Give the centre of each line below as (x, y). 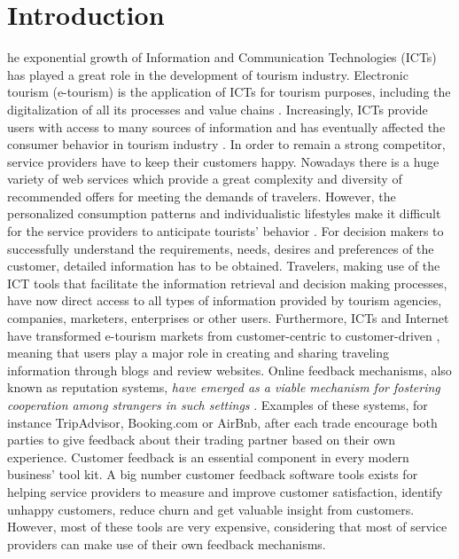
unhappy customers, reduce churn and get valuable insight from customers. (211, 509)
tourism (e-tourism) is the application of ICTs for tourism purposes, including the (229, 92)
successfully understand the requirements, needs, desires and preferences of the (221, 248)
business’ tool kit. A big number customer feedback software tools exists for (213, 474)
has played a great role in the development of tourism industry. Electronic (208, 74)
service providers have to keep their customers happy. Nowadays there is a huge (223, 161)
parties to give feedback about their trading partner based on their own (201, 440)
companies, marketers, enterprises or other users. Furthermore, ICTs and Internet (228, 318)
